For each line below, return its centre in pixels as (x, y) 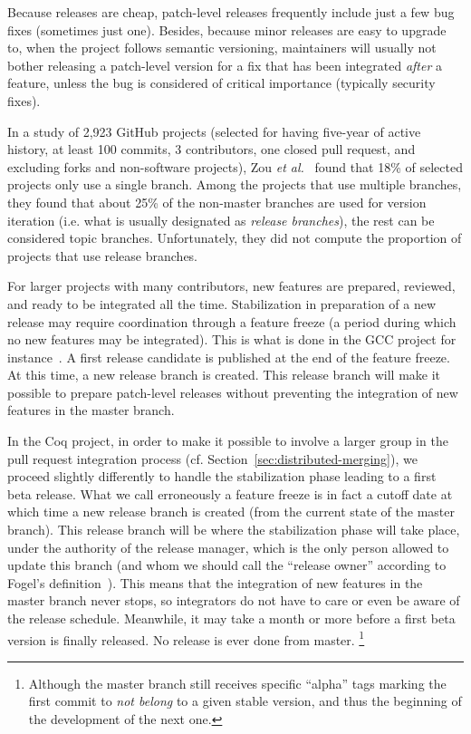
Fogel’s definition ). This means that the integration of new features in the (215, 582)
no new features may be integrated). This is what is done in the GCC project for (232, 339)
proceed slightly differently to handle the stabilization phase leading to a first (222, 476)
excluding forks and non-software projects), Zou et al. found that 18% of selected (235, 166)
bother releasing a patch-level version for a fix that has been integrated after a (225, 65)
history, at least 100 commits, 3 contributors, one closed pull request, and (211, 149)
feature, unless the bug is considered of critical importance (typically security (221, 83)
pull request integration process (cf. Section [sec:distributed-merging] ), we (212, 458)
